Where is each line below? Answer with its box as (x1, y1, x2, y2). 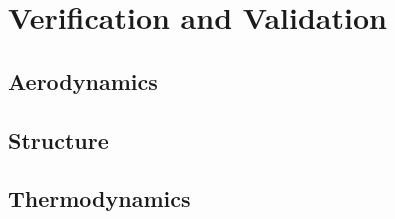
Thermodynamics (8, 183, 191, 214)
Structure (8, 124, 109, 155)
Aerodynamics (8, 65, 158, 96)
